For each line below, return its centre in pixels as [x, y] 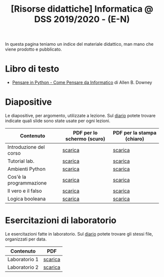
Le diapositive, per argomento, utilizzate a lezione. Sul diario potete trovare [80, 116]
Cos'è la [17, 177]
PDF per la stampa [135, 133]
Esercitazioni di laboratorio [61, 221]
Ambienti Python [27, 169]
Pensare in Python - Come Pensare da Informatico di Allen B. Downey [82, 83]
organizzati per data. [26, 239]
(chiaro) [135, 139]
